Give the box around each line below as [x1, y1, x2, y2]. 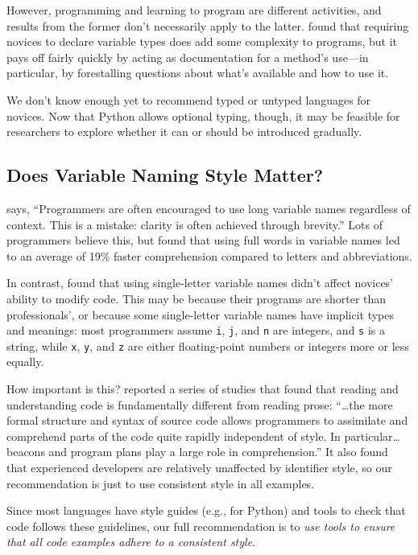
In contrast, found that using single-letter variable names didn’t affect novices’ [6, 274, 394, 291]
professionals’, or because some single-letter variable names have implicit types [6, 306, 394, 323]
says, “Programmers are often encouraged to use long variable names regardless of [6, 199, 411, 216]
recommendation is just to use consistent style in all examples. [6, 475, 315, 491]
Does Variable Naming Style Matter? [6, 162, 324, 187]
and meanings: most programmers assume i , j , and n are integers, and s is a [6, 322, 386, 339]
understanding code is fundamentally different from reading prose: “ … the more [6, 396, 393, 413]
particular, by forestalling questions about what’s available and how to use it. [6, 64, 389, 81]
